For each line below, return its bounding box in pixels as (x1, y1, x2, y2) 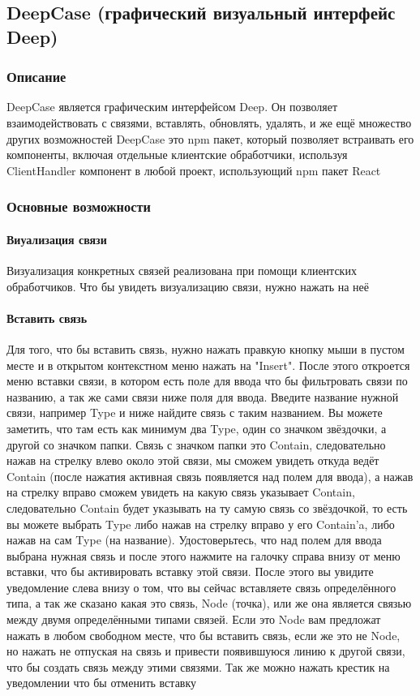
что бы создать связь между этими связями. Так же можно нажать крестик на (6, 658, 390, 675)
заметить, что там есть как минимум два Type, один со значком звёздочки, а (6, 419, 387, 436)
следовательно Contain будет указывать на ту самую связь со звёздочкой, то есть (6, 499, 408, 516)
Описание (6, 67, 66, 87)
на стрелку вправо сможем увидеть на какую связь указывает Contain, (6, 483, 355, 501)
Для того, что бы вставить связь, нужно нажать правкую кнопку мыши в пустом (6, 340, 405, 357)
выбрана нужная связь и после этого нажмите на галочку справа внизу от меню (6, 547, 401, 564)
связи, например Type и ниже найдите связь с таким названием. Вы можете (6, 404, 383, 421)
